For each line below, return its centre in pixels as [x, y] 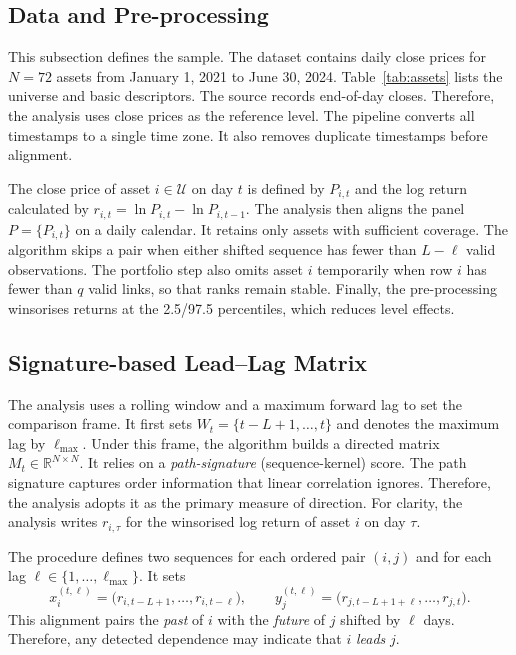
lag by [27, 442]
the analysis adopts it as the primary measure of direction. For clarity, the [235, 501]
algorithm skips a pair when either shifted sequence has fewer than [212, 249]
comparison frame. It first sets [100, 423]
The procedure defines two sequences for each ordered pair [187, 555]
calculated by [48, 208]
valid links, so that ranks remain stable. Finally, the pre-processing [292, 288]
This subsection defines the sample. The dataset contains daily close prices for [247, 56]
